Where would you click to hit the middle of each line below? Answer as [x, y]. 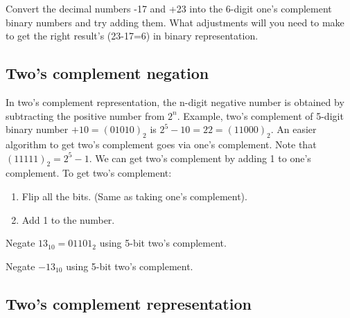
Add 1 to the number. [68, 219]
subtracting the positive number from [85, 115]
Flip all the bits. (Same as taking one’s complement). [134, 196]
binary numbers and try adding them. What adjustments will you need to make [175, 22]
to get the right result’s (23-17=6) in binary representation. [132, 36]
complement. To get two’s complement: [89, 173]
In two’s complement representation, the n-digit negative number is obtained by [175, 101]
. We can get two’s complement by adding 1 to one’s [200, 158]
